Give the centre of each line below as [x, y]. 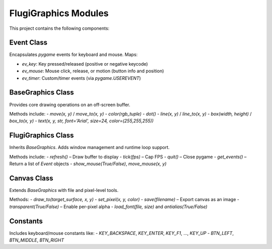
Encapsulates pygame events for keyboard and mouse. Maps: [74, 55]
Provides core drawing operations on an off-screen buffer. [70, 105]
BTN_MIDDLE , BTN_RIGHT [37, 240]
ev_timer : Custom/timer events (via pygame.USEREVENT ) [81, 78]
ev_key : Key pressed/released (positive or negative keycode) [85, 64]
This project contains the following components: [59, 28]
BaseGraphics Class [42, 93]
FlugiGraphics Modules [59, 13]
